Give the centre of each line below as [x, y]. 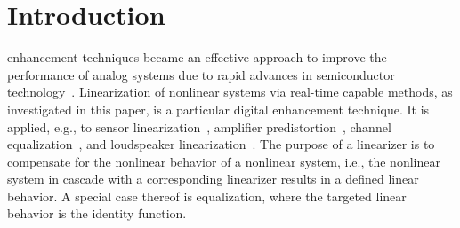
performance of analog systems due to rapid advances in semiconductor [201, 74]
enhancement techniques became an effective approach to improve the [197, 57]
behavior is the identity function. [97, 213]
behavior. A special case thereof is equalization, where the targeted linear [207, 196]
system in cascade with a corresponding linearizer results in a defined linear [213, 179]
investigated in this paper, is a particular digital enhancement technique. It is [218, 109]
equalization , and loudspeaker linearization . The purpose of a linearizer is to [221, 144]
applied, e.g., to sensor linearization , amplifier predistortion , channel [199, 126]
